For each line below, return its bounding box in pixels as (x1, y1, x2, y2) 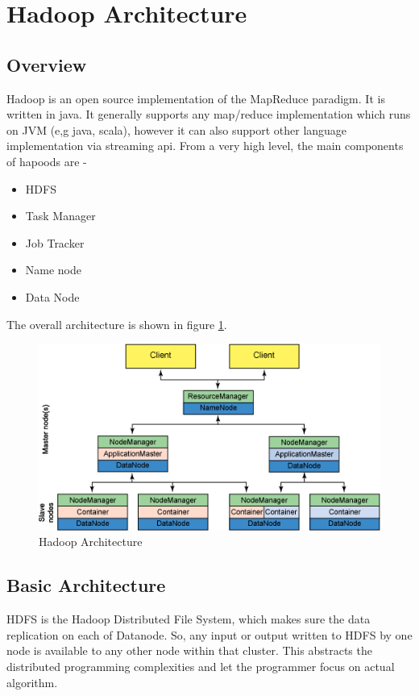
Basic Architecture (6, 573, 166, 598)
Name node (25, 261, 82, 278)
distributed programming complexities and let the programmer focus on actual (6, 657, 395, 674)
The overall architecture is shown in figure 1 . (6, 315, 227, 332)
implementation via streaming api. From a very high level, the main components (6, 137, 404, 154)
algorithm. (6, 673, 58, 690)
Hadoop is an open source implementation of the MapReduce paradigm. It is (6, 90, 385, 106)
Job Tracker (25, 234, 85, 251)
